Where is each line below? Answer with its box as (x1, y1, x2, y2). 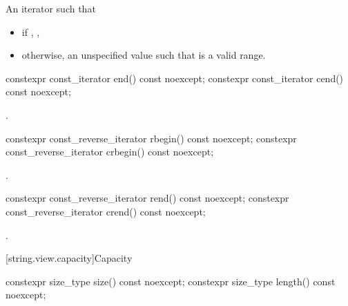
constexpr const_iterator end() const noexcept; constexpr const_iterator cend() (6, 70, 344, 85)
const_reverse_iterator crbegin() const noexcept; (6, 144, 214, 159)
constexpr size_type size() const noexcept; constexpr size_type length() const (6, 274, 336, 288)
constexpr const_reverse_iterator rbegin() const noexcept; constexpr (6, 131, 297, 145)
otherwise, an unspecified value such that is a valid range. (21, 48, 266, 62)
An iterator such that (6, 1, 96, 15)
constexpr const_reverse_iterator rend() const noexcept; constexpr (6, 191, 289, 205)
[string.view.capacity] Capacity (6, 251, 133, 265)
